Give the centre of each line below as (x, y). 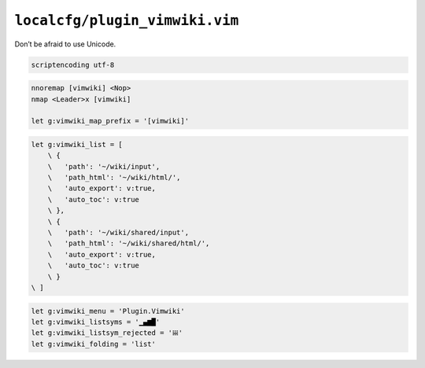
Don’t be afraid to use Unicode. (65, 44)
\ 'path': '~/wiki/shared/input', (118, 232)
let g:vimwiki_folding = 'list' (94, 344)
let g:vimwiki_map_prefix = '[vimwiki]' (110, 121)
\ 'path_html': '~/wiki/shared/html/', (129, 243)
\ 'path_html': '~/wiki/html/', (114, 178)
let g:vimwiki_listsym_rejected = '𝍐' (107, 333)
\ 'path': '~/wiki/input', (104, 166)
